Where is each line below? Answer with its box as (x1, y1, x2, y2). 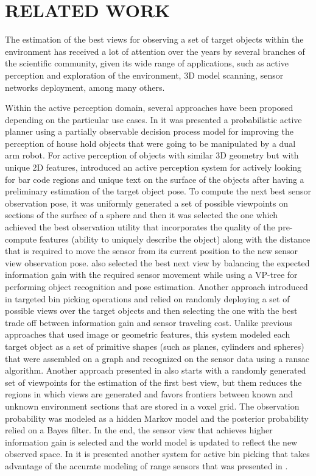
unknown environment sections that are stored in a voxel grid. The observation (5, 399, 300, 412)
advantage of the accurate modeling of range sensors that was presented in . (5, 459, 288, 472)
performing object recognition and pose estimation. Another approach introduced (5, 280, 308, 293)
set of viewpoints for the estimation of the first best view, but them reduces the (5, 375, 302, 388)
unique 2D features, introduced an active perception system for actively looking (5, 161, 302, 174)
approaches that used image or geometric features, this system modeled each (5, 328, 290, 341)
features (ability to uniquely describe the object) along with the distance (39, 232, 311, 245)
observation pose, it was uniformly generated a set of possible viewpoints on (5, 196, 288, 209)
